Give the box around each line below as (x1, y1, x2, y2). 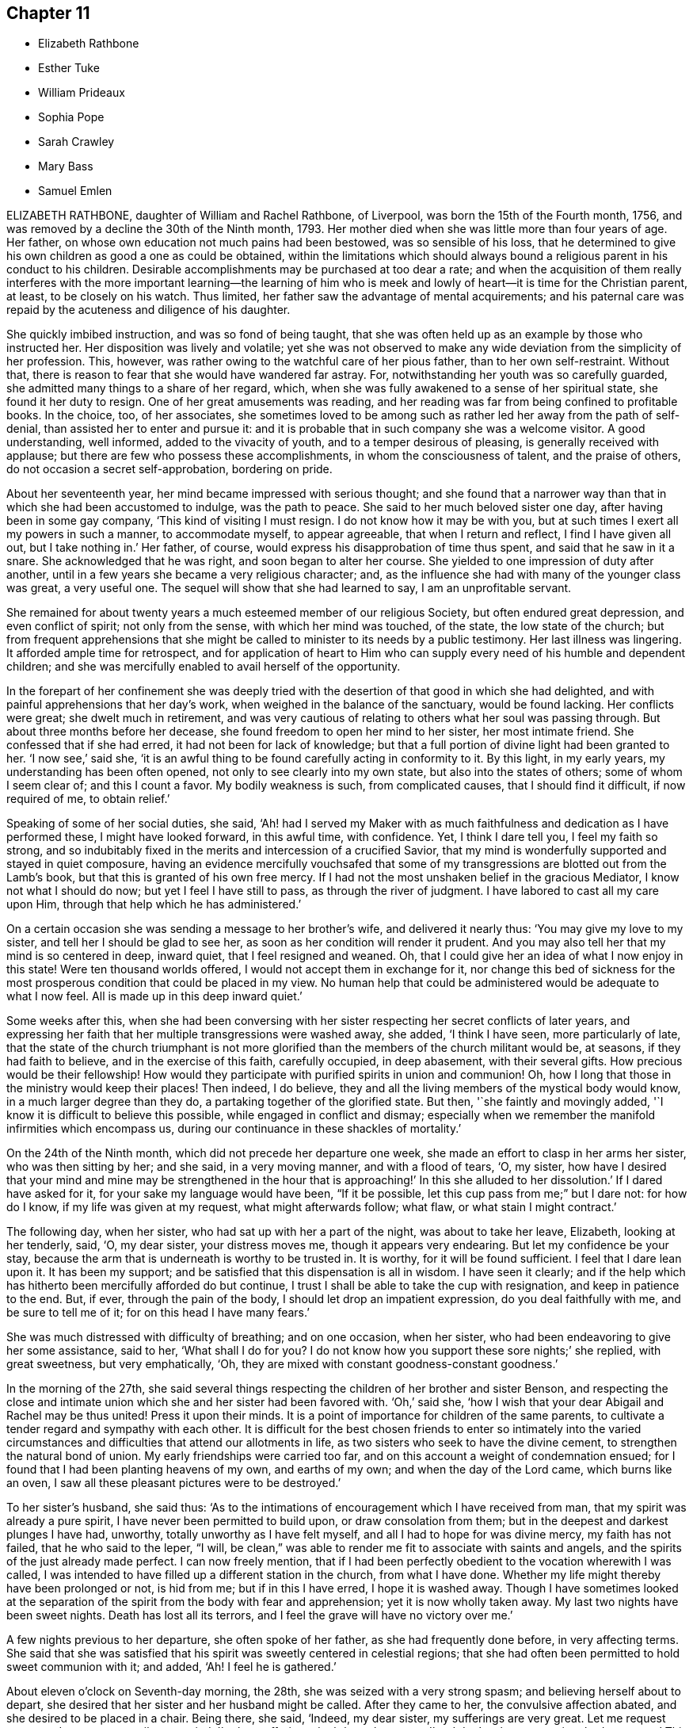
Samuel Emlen (38, 184, 112, 198)
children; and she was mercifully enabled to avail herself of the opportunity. (6, 659, 401, 674)
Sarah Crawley (38, 135, 115, 149)
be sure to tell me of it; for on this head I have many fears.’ (6, 1306, 310, 1320)
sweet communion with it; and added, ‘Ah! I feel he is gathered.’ (6, 1660, 337, 1674)
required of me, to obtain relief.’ (6, 792, 170, 806)
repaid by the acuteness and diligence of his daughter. (6, 303, 291, 317)
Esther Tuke (38, 61, 100, 75)
